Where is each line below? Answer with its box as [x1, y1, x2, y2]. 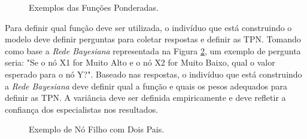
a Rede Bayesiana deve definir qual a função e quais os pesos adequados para [5, 79, 288, 92]
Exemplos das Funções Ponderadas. [29, 1, 159, 13]
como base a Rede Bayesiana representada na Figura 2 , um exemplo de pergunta [5, 44, 301, 57]
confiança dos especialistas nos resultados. [5, 103, 159, 115]
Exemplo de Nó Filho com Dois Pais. [29, 123, 165, 135]
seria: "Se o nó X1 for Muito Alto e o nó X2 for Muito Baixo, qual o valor [5, 56, 275, 69]
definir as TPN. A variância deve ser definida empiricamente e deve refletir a [5, 91, 286, 104]
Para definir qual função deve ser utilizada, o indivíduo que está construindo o [5, 21, 292, 33]
